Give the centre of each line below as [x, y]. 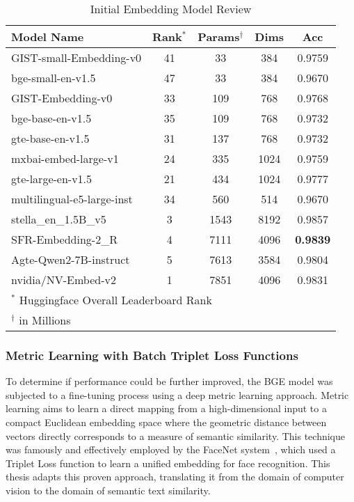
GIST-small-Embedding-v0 [77, 57]
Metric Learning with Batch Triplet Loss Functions [152, 355]
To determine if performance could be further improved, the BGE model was [169, 381]
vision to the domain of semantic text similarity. [108, 490]
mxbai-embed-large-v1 [65, 158]
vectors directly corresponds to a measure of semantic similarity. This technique [176, 436]
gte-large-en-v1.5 [52, 179]
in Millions [45, 320]
